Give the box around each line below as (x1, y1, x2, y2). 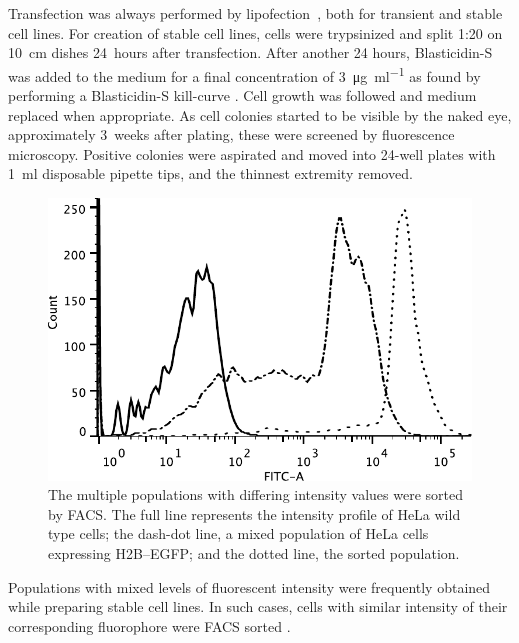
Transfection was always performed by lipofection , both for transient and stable (8, 3, 503, 23)
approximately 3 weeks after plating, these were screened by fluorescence (8, 124, 455, 145)
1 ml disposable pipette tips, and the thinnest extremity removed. (8, 163, 413, 184)
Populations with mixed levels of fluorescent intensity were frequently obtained (8, 576, 491, 597)
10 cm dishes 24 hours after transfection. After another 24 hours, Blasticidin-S (8, 42, 493, 63)
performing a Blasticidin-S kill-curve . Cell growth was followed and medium (8, 85, 477, 106)
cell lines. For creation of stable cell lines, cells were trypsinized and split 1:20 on (8, 22, 503, 43)
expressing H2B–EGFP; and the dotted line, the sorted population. (48, 543, 460, 564)
